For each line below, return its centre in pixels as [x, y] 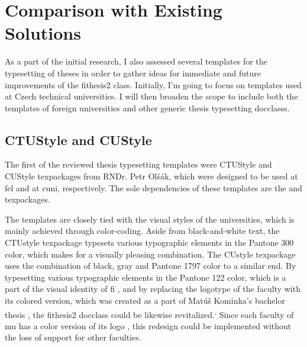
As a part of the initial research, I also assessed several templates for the [136, 61]
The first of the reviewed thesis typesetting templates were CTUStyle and [138, 164]
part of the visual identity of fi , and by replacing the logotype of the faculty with [153, 289]
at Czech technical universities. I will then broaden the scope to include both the [151, 96]
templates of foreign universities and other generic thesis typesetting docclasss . [147, 107]
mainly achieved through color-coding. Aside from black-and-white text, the [142, 231]
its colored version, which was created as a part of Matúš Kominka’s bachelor [145, 301]
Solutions [43, 33]
